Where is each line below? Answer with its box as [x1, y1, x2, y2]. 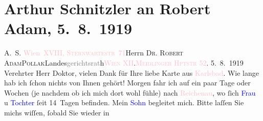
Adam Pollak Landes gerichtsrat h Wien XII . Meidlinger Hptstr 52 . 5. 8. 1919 [4, 57, 244, 68]
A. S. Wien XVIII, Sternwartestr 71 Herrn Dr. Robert [4, 47, 184, 58]
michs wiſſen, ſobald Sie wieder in [4, 107, 109, 117]
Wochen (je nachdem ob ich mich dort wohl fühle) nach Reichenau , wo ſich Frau [4, 87, 256, 98]
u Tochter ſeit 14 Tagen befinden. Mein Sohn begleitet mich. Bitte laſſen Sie [4, 97, 244, 108]
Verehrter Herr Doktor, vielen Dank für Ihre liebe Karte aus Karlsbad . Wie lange [4, 67, 259, 78]
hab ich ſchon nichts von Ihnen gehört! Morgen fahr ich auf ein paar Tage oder [4, 77, 251, 88]
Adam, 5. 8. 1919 [4, 18, 133, 39]
